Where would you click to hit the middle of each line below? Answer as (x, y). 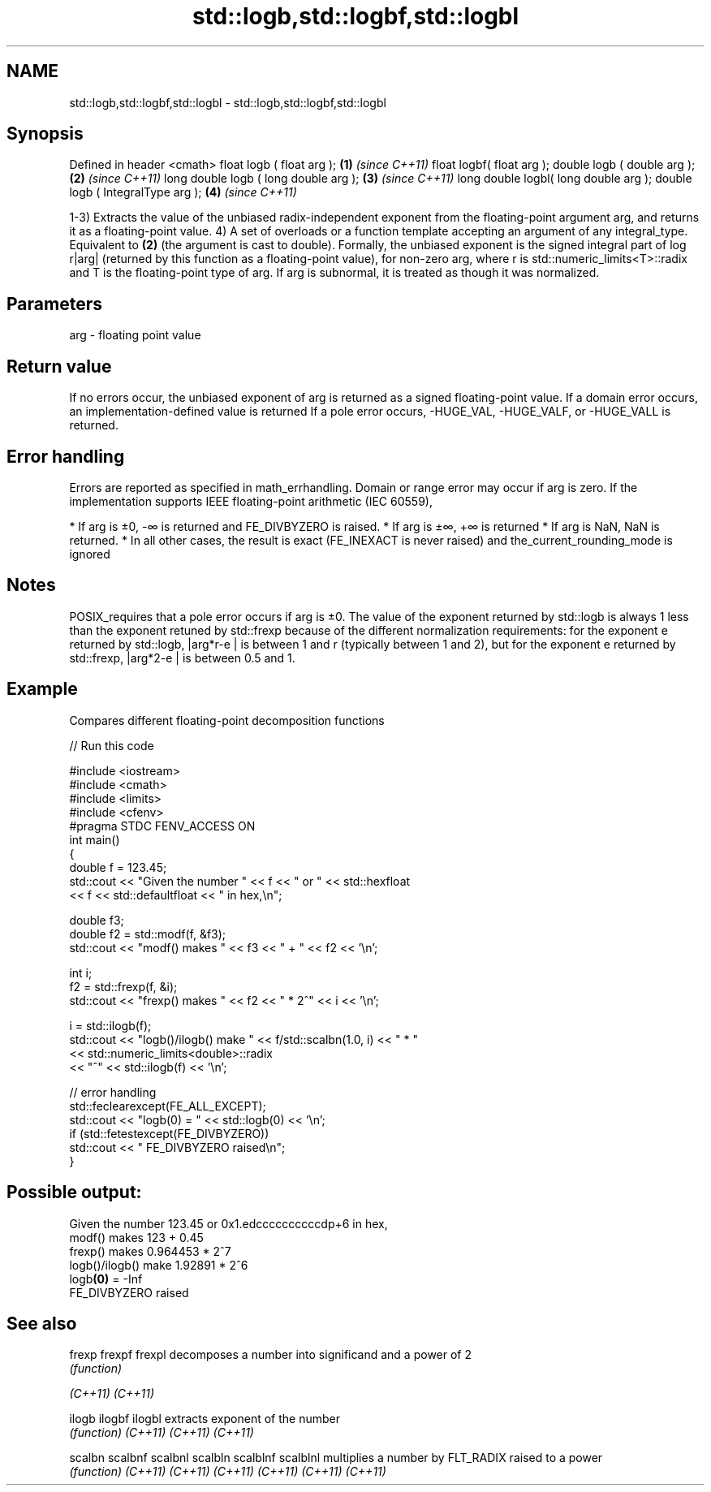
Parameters (54, 304)
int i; (81, 972)
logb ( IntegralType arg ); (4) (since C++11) (183, 192)
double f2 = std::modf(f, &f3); (148, 934)
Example (42, 689)
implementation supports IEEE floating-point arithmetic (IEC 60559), (251, 501)
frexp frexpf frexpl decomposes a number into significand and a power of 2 (271, 1355)
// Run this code (112, 745)
